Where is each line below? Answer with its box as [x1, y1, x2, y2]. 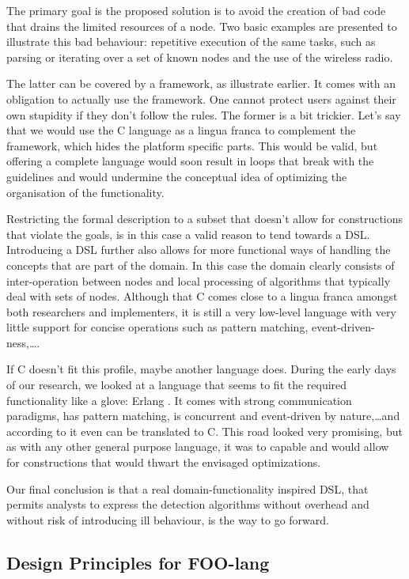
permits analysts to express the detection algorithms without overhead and [6, 496, 369, 513]
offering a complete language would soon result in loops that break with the [6, 153, 374, 169]
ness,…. [6, 334, 40, 350]
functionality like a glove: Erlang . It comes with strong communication [6, 392, 352, 408]
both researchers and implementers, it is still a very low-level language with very [6, 303, 396, 320]
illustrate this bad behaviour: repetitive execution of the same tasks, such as [6, 33, 376, 50]
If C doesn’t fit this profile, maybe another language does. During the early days [6, 361, 396, 377]
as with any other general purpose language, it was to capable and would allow [6, 438, 389, 455]
